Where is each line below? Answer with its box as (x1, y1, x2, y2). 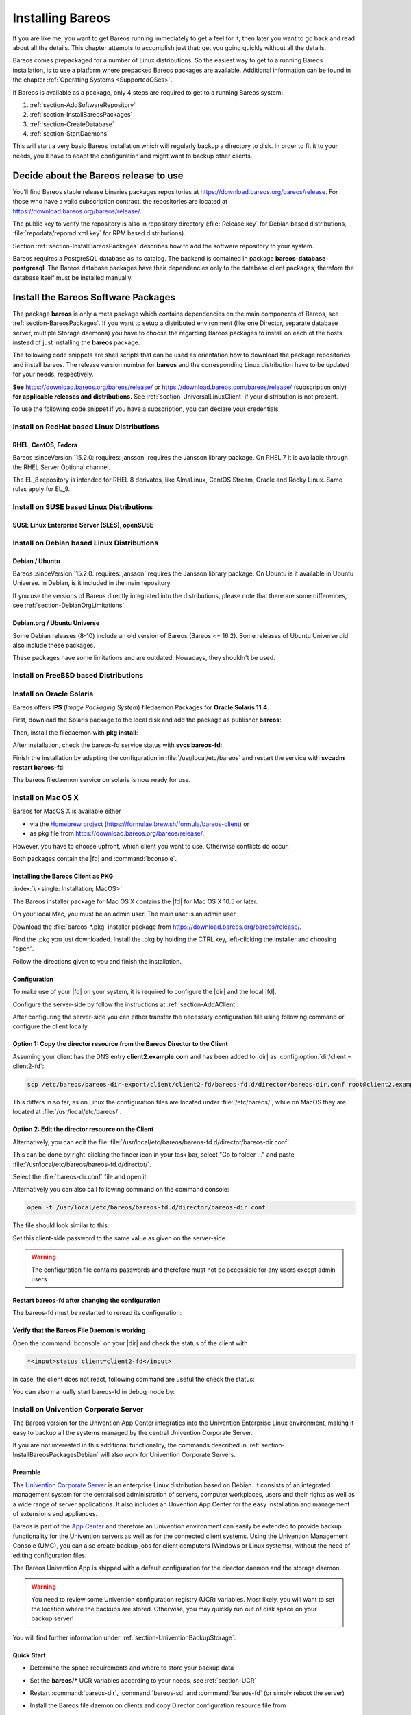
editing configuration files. (12, 1551, 87, 1559)
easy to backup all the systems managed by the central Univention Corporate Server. (12, 1428, 253, 1436)
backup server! (31, 1614, 75, 1622)
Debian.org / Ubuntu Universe (12, 619, 100, 627)
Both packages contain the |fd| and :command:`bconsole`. (12, 855, 177, 863)
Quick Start (12, 1651, 46, 1659)
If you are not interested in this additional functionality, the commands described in (12, 1441, 247, 1450)
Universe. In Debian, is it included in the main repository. (12, 579, 172, 587)
